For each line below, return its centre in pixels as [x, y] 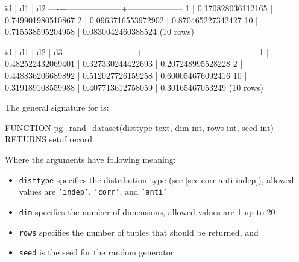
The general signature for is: [57, 107]
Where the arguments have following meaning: [90, 159]
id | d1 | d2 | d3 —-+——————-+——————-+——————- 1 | [137, 51]
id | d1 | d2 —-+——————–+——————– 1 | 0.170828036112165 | [139, 8]
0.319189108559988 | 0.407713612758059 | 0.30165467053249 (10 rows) [134, 87]
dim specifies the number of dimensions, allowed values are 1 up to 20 [147, 211]
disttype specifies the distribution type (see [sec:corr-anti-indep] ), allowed [156, 179]
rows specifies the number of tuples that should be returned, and [139, 232]
